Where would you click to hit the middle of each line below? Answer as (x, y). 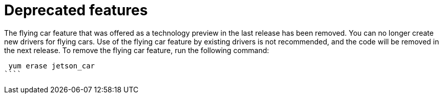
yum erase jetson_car (52, 66)
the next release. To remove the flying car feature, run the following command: (137, 50)
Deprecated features (76, 10)
